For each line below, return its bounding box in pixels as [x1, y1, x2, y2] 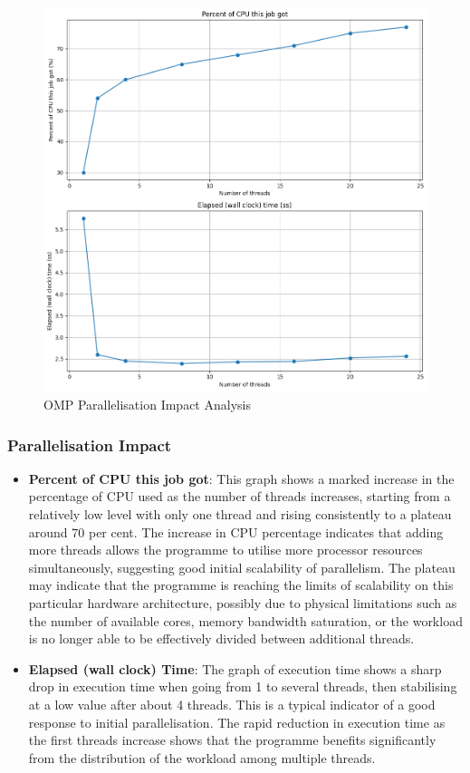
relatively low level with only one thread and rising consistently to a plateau [28, 505, 452, 524]
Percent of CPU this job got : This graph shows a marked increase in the [28, 469, 455, 488]
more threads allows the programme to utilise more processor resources [28, 540, 423, 559]
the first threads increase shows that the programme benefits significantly [28, 730, 436, 749]
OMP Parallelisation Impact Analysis [43, 395, 251, 414]
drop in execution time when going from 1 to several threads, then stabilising [28, 677, 457, 696]
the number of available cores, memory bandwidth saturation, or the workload [28, 611, 463, 630]
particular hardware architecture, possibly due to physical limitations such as [28, 593, 457, 612]
